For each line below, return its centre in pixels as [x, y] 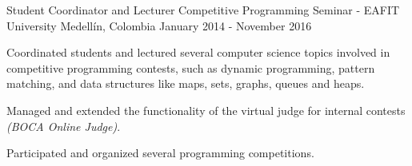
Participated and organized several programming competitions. [160, 153]
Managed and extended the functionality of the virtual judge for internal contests [206, 110]
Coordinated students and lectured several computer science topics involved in [198, 52]
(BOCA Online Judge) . [64, 126]
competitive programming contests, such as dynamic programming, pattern [191, 67]
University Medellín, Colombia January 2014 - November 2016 [159, 25]
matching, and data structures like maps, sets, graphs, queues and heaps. [186, 83]
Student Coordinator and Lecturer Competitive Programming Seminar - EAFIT [203, 10]
